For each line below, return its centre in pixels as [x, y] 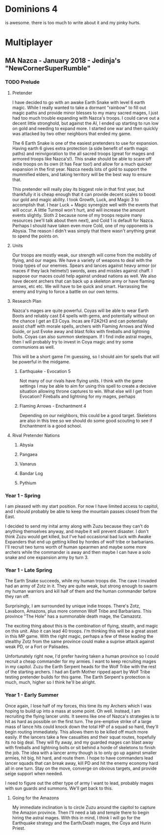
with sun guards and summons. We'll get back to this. [59, 788]
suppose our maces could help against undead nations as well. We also [84, 276]
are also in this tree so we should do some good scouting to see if [86, 420]
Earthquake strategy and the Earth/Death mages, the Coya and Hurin [82, 823]
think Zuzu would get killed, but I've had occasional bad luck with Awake [78, 537]
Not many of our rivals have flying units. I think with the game [81, 381]
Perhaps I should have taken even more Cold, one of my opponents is [82, 225]
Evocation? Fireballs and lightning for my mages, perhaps [77, 396]
